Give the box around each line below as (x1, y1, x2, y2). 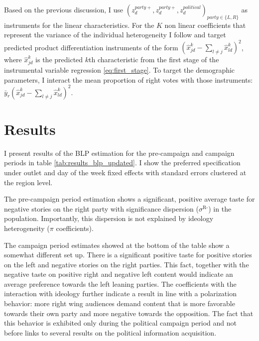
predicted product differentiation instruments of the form (4, 42, 178, 52)
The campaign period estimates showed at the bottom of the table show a (4, 239, 230, 250)
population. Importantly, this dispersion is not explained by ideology (4, 213, 214, 224)
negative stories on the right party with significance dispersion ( (4, 203, 199, 214)
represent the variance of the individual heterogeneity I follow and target (4, 29, 226, 40)
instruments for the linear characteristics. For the (4, 19, 154, 30)
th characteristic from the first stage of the (89, 54, 219, 65)
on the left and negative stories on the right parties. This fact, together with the (4, 259, 249, 269)
